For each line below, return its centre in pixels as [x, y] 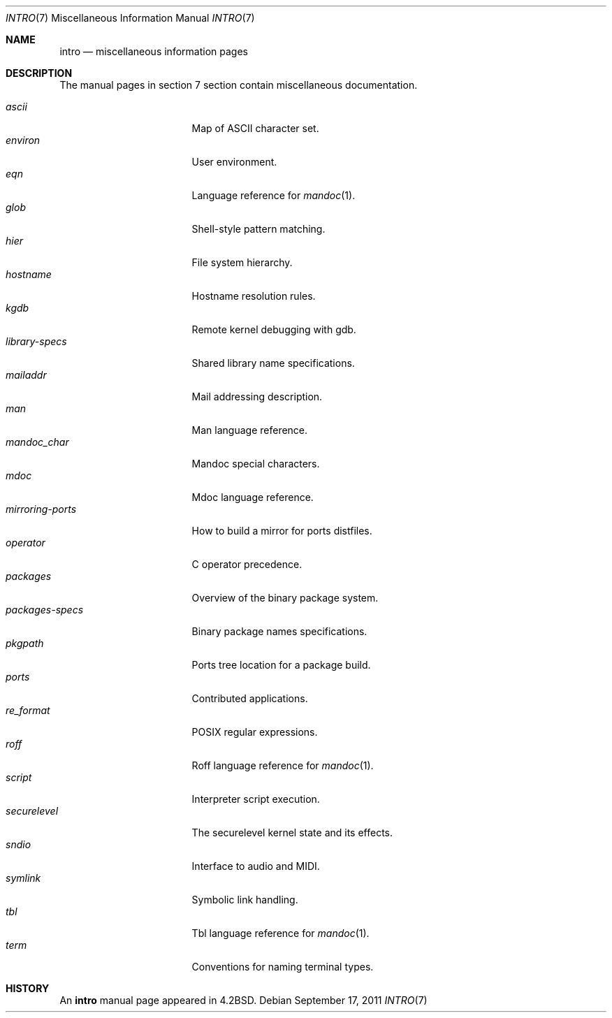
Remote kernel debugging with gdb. [274, 329]
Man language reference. [250, 430]
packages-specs [45, 610]
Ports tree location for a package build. [281, 665]
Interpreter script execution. [256, 799]
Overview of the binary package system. [285, 598]
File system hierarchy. [242, 262]
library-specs [36, 341]
